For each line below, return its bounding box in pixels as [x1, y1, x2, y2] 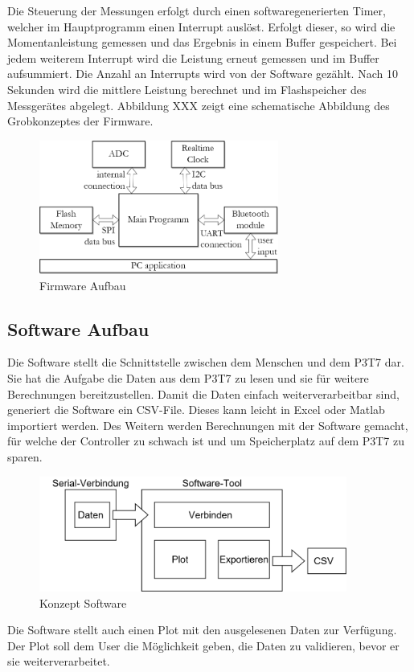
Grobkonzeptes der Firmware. [7, 113, 154, 129]
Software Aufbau [7, 316, 150, 341]
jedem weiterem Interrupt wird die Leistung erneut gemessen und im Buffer [7, 49, 379, 66]
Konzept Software [39, 594, 127, 611]
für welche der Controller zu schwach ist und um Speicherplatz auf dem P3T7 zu [7, 432, 405, 449]
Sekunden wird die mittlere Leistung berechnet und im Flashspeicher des [7, 80, 367, 97]
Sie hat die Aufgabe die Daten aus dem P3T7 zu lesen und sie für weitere [7, 369, 369, 386]
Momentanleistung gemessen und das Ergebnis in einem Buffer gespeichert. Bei [7, 34, 397, 51]
